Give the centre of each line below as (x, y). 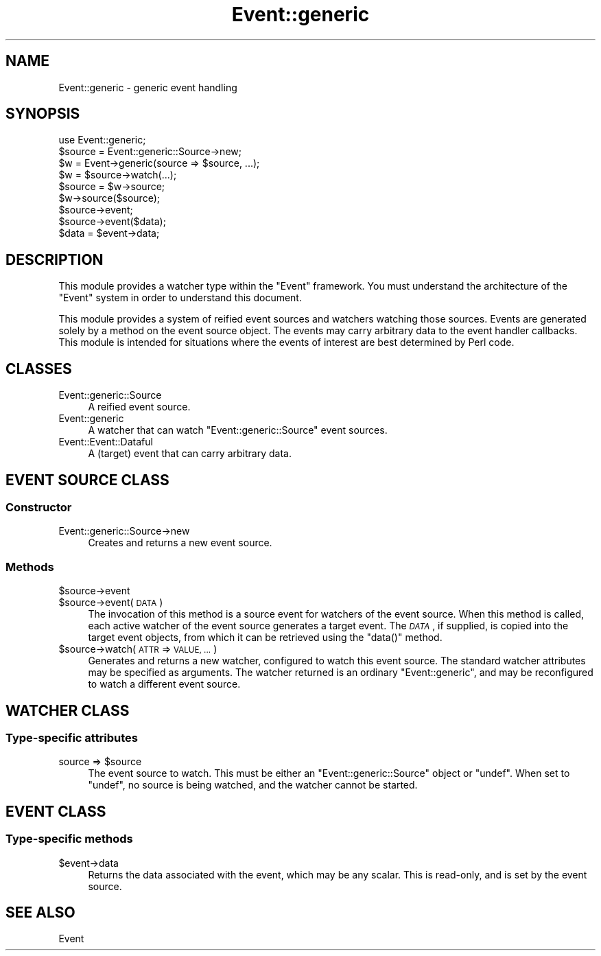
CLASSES (39, 369)
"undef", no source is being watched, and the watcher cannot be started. (253, 785)
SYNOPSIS (43, 114)
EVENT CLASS (56, 811)
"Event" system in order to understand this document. (180, 298)
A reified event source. (139, 407)
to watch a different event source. (164, 684)
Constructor (39, 507)
